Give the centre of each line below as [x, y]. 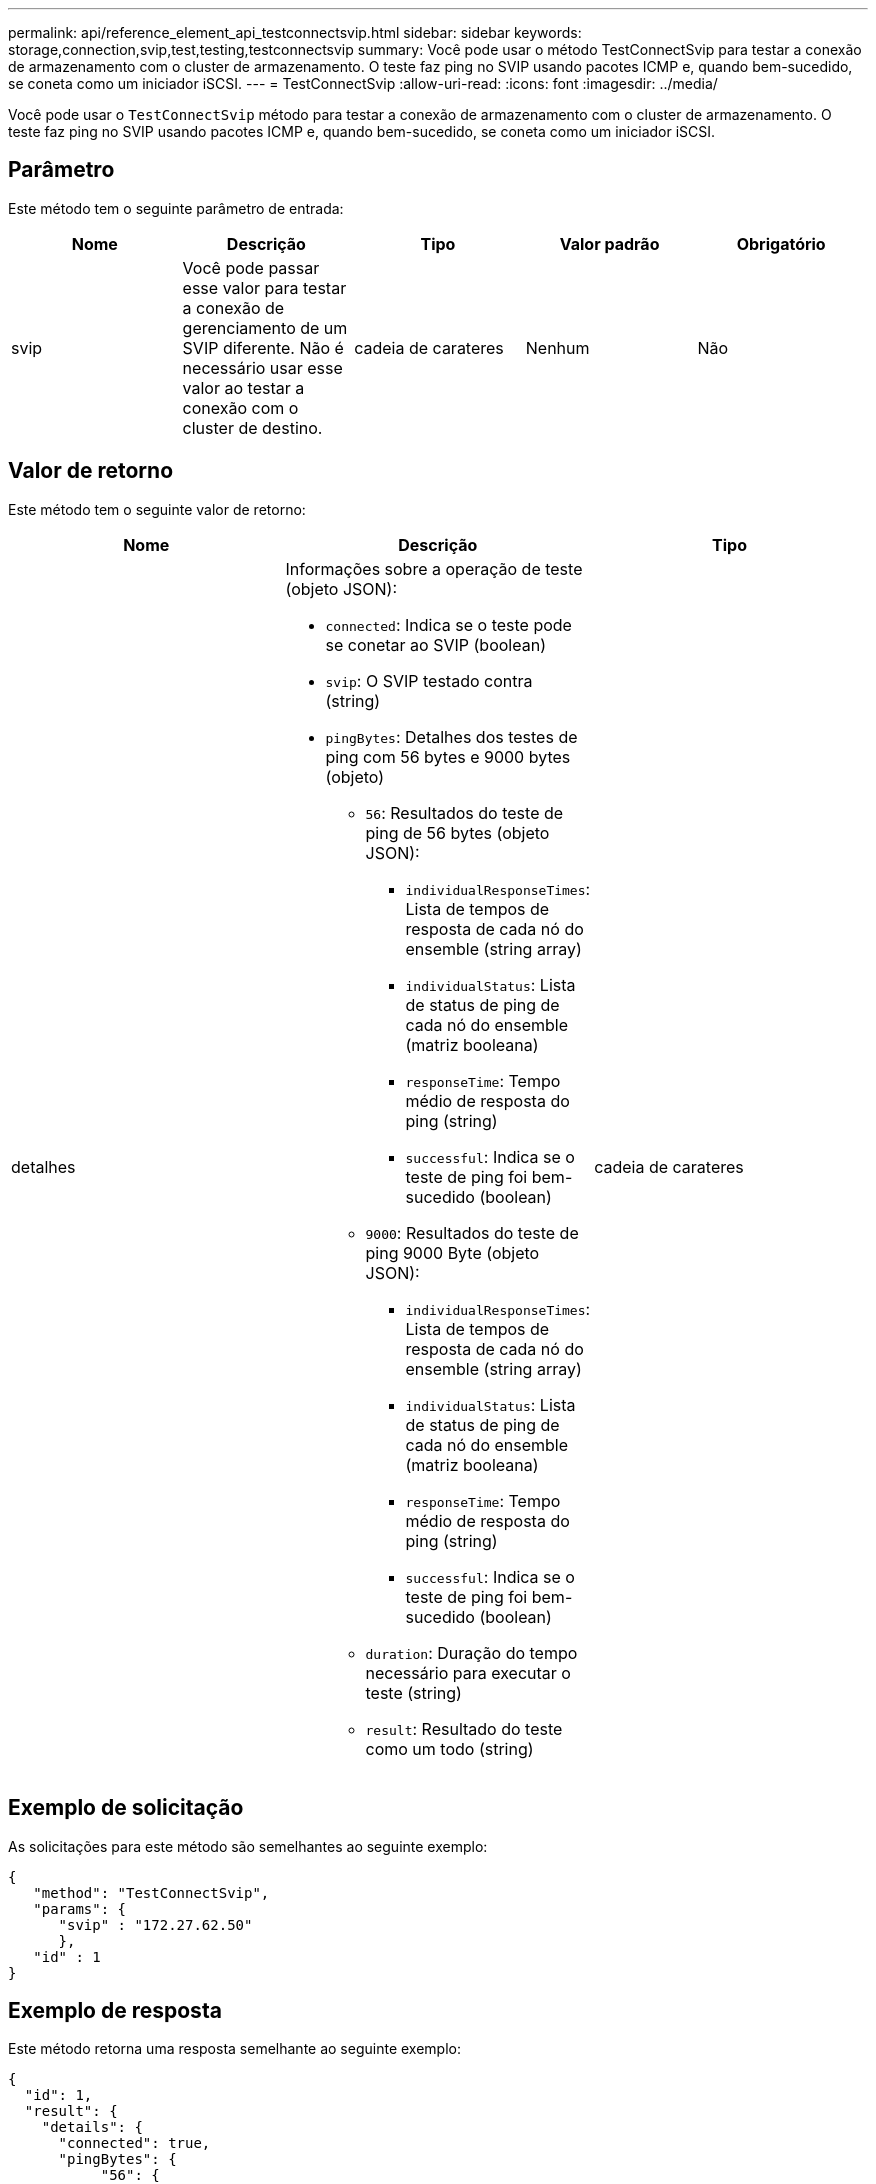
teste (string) [413, 1692]
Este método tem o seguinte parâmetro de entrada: [176, 208]
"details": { [92, 2127]
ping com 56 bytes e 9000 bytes [448, 756]
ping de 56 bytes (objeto [457, 832]
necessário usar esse [262, 367]
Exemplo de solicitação [126, 1808]
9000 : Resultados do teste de [472, 1232]
